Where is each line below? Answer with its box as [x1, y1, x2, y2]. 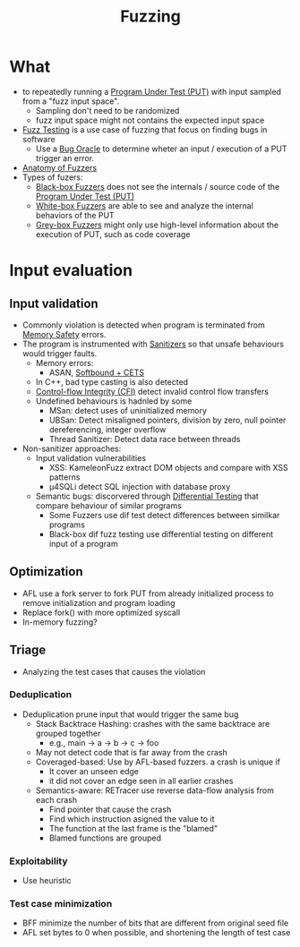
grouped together [35, 728, 101, 738]
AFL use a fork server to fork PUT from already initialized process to [21, 588, 275, 599]
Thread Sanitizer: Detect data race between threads [48, 433, 241, 444]
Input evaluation [9, 260, 133, 281]
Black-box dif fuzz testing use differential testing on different [48, 528, 274, 539]
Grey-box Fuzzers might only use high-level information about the [35, 219, 279, 230]
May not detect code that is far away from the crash [35, 747, 228, 757]
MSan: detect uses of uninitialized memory [48, 405, 208, 415]
